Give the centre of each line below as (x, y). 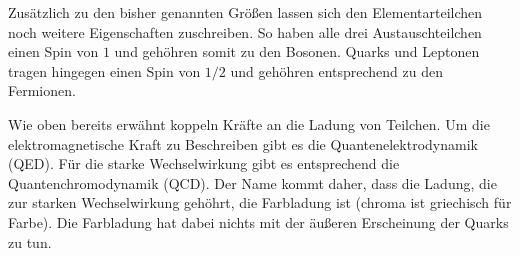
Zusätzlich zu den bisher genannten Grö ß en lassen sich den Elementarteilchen (245, 12)
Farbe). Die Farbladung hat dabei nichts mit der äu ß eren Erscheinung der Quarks (258, 221)
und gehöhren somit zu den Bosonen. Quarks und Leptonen (297, 51)
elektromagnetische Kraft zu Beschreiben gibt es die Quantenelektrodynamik (243, 143)
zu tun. (30, 241)
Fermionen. (42, 90)
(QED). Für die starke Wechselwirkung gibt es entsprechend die (204, 163)
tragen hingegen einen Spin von (104, 70)
